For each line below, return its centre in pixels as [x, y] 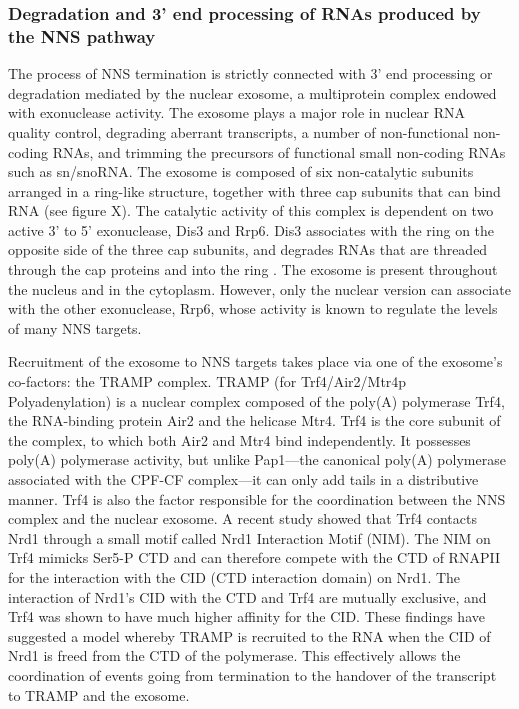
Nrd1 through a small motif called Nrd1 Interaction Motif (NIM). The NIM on [249, 537]
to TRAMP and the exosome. [99, 694]
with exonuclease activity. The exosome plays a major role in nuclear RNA [237, 112]
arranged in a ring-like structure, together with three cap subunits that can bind [254, 190]
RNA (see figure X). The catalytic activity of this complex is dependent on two [251, 210]
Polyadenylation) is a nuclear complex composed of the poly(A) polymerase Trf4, [256, 400]
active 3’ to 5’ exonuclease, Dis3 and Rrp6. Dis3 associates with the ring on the [251, 229]
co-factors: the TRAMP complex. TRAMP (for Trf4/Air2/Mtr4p [207, 381]
